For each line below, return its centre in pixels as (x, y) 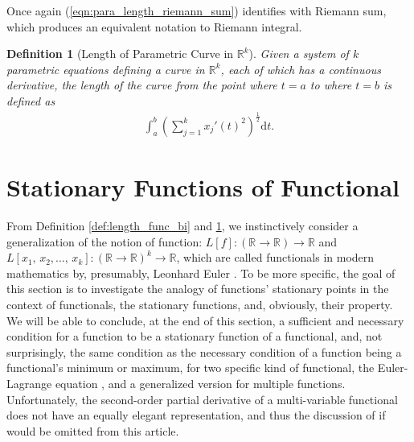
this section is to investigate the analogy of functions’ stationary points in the (198, 289)
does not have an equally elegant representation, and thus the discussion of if (196, 415)
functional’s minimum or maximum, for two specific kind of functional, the (191, 368)
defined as (31, 100)
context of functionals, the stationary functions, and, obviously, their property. (200, 305)
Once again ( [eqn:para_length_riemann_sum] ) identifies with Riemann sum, (197, 10)
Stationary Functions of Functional (203, 187)
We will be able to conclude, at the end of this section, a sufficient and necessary (205, 320)
